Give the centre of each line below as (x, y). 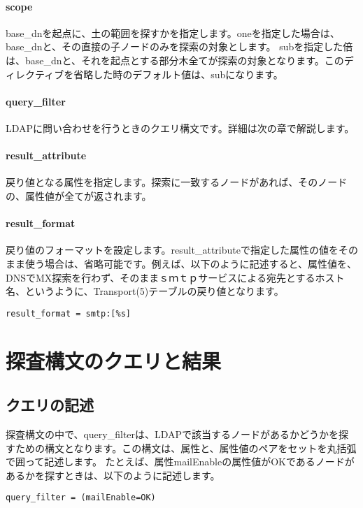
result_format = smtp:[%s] (68, 313)
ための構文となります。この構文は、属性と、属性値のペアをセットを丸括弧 (186, 448)
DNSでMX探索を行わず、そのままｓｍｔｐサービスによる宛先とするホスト (175, 277)
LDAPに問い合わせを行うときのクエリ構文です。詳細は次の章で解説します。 (180, 128)
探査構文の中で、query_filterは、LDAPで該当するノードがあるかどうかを (172, 434)
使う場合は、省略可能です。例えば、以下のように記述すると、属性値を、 (191, 263)
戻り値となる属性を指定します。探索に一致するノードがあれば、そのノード (177, 182)
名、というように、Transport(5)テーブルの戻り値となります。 (145, 291)
